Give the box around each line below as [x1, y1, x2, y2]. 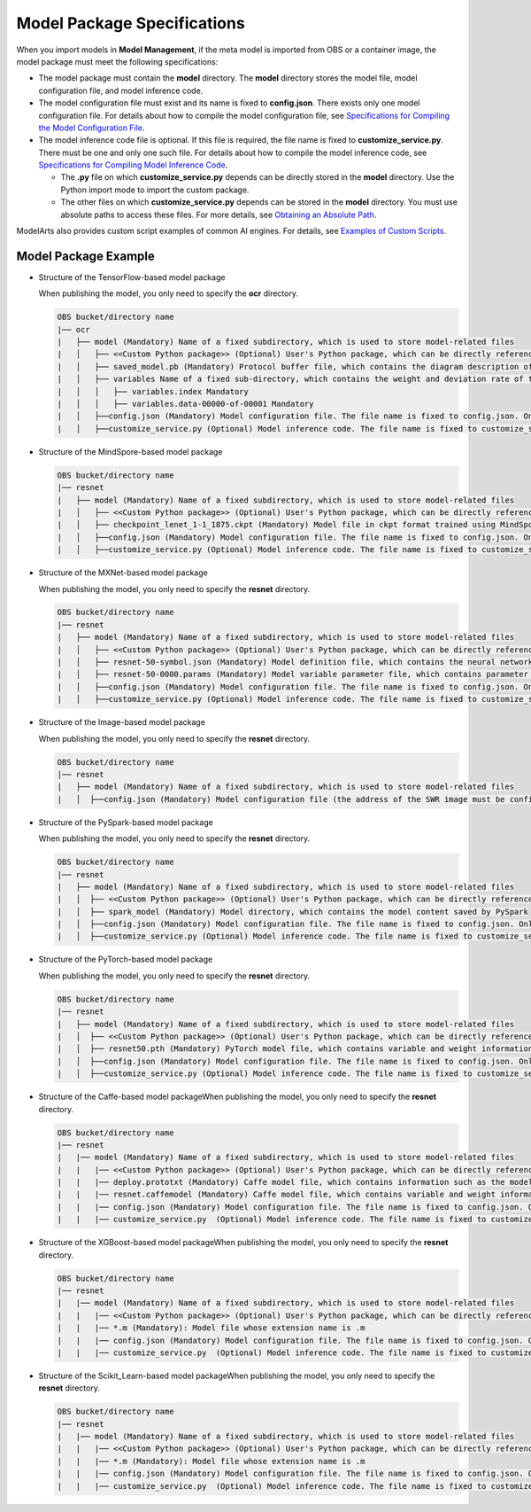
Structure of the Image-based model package [38, 717, 205, 728]
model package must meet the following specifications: [16, 56, 219, 66]
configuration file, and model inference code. [38, 85, 204, 96]
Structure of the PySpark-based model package [38, 816, 214, 828]
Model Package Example [16, 248, 155, 263]
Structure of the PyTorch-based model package [38, 954, 213, 965]
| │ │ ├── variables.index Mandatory [57, 386, 250, 396]
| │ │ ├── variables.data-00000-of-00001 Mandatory [57, 399, 314, 409]
